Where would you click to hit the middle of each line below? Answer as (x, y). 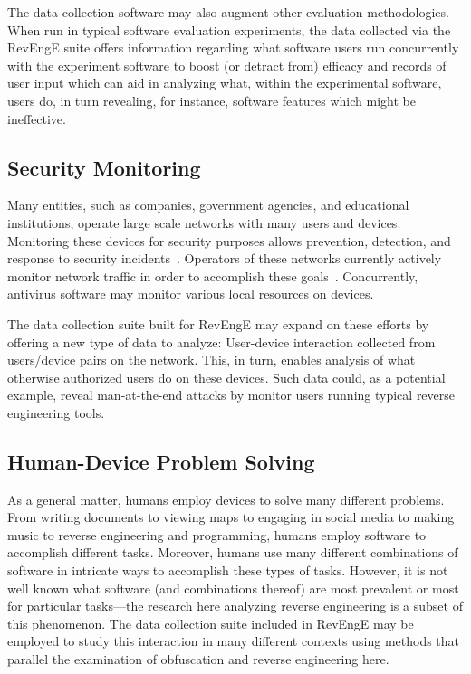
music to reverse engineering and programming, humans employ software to (217, 534)
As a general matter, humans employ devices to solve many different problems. (226, 499)
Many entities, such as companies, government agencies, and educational (208, 205)
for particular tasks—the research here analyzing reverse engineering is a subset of (235, 606)
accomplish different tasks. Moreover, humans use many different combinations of (233, 552)
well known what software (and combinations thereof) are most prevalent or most (233, 588)
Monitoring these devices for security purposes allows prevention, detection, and (229, 240)
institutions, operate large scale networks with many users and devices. (204, 222)
